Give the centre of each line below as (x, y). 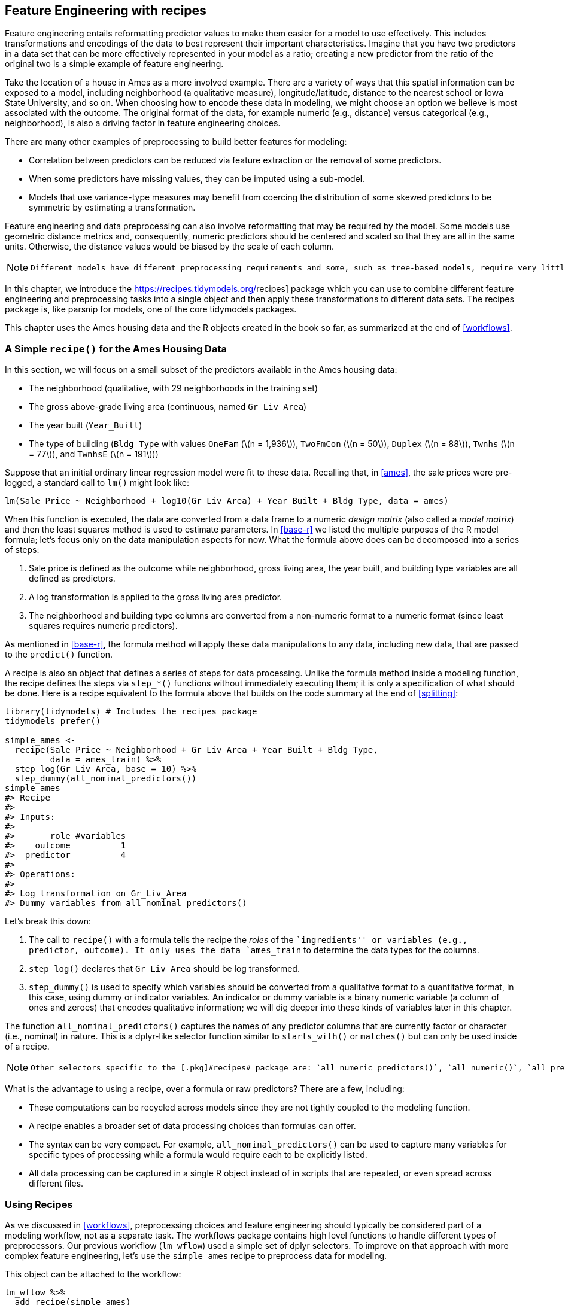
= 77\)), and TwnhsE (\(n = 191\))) (94, 454)
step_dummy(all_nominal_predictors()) (106, 779)
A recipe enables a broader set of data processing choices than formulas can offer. (192, 1126)
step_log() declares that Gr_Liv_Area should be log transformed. (164, 969)
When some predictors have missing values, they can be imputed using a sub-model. (197, 179)
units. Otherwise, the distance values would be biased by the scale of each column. (170, 247)
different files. (56, 1184)
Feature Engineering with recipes (106, 10)
